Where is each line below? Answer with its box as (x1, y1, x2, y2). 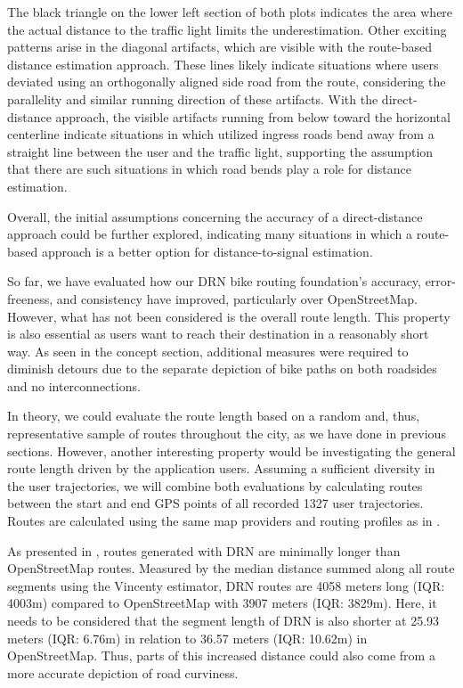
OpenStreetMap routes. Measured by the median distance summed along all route (7, 559, 455, 577)
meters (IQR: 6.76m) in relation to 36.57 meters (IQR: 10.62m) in (7, 628, 368, 647)
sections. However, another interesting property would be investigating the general (7, 441, 456, 460)
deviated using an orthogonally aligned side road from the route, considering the (7, 72, 446, 91)
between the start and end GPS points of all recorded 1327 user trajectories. (7, 494, 424, 512)
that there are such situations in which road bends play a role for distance (7, 160, 412, 178)
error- (425, 272, 456, 291)
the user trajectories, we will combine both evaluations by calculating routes (7, 476, 423, 495)
